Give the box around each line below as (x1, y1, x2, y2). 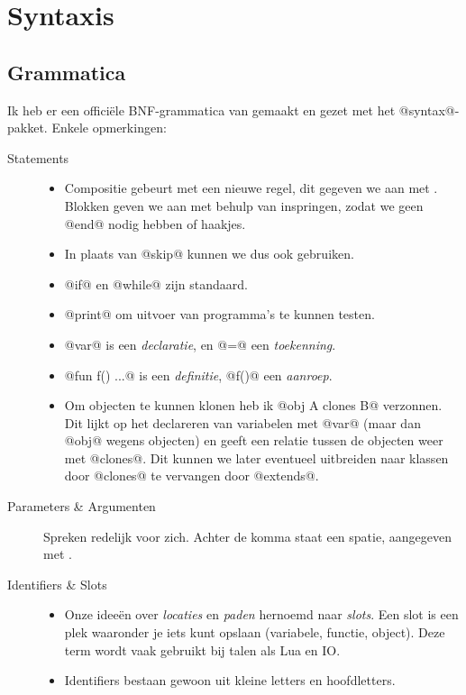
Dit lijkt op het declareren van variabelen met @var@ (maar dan (64, 413, 421, 432)
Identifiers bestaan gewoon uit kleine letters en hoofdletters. (64, 671, 396, 690)
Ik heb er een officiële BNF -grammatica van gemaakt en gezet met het (7, 100, 396, 119)
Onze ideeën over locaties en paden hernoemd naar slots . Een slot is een (64, 605, 459, 624)
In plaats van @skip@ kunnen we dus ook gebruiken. (64, 244, 354, 263)
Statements (7, 148, 69, 167)
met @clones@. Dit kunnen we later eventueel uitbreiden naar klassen (64, 448, 449, 467)
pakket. (7, 118, 48, 137)
